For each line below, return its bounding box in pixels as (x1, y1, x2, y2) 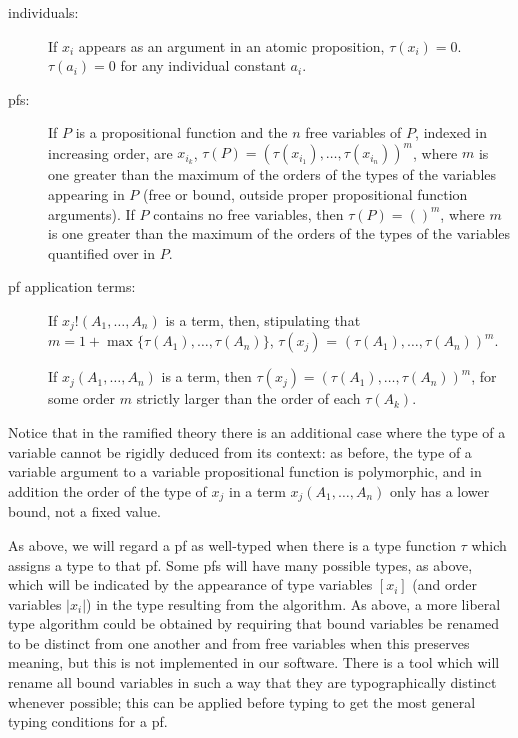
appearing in (48, 184, 125, 205)
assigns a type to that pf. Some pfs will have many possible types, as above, (8, 554, 473, 575)
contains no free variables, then (153, 203, 344, 224)
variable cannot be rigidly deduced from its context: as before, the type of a (8, 441, 472, 462)
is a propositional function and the (75, 122, 288, 143)
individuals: (8, 2, 79, 22)
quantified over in (48, 242, 156, 263)
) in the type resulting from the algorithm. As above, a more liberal (86, 593, 501, 614)
